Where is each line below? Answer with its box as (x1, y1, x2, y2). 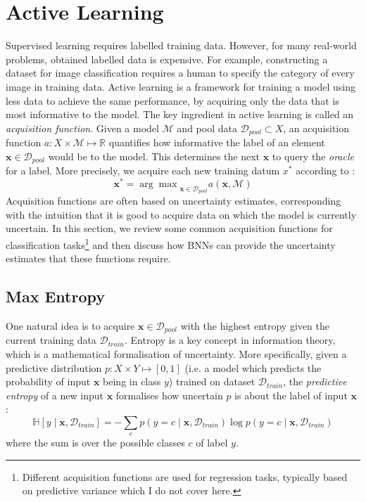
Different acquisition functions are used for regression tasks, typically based (22, 469, 348, 484)
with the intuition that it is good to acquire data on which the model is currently (6, 207, 357, 221)
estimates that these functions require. (6, 251, 171, 266)
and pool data (177, 120, 237, 135)
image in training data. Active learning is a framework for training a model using (6, 79, 356, 94)
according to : (296, 163, 355, 178)
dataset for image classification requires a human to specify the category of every (6, 65, 355, 80)
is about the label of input (234, 387, 348, 402)
